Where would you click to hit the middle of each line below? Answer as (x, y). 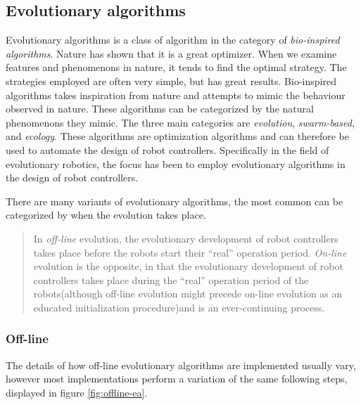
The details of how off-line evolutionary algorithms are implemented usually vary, (181, 365)
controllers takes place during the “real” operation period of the (171, 279)
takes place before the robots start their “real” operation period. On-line (190, 252)
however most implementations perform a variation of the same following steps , (177, 379)
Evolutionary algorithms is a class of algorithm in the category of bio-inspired (173, 40)
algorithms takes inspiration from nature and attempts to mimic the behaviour (176, 95)
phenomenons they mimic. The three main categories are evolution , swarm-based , (180, 122)
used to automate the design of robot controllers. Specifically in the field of (167, 149)
